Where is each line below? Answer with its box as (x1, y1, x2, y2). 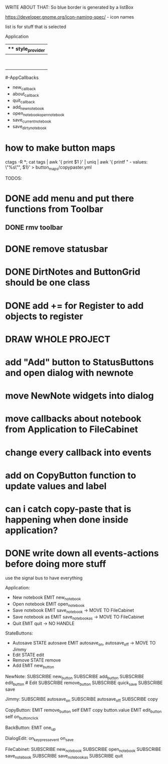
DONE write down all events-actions (5, 548, 159, 559)
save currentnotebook (12, 117, 52, 124)
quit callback (12, 97, 35, 104)
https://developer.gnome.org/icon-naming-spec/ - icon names (5, 14, 134, 20)
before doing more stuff (5, 558, 106, 570)
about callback (12, 90, 39, 98)
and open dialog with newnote (5, 367, 134, 378)
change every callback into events (5, 447, 151, 458)
